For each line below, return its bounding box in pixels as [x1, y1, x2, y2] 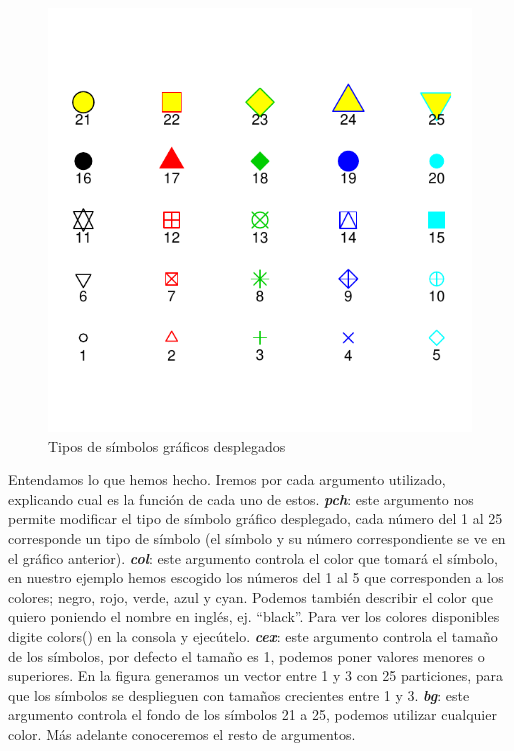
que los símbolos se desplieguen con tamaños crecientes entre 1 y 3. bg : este [8, 684, 470, 705]
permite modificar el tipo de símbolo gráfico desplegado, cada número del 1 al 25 [8, 508, 503, 529]
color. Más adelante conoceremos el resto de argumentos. [8, 723, 356, 744]
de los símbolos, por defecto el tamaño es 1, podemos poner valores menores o [8, 645, 485, 666]
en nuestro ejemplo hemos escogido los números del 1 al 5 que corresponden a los [8, 567, 504, 588]
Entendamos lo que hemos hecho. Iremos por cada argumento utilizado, [8, 469, 446, 490]
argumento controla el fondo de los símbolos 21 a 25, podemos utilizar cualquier [8, 704, 497, 725]
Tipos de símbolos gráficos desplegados [48, 435, 286, 456]
